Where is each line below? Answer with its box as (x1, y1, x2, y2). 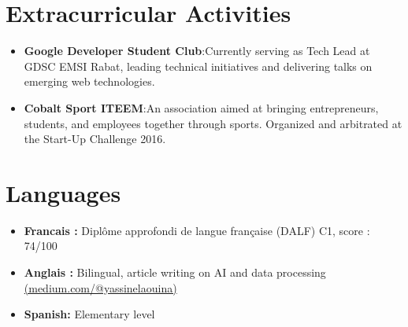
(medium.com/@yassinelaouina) (24, 279, 177, 296)
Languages (6, 176, 121, 208)
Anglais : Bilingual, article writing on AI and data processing (24, 264, 326, 280)
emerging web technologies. (24, 73, 155, 90)
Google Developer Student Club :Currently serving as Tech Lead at (24, 42, 370, 59)
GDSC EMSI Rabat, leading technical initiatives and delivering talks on (24, 57, 373, 74)
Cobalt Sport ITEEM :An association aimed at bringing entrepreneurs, (24, 99, 379, 116)
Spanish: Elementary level (24, 306, 155, 322)
